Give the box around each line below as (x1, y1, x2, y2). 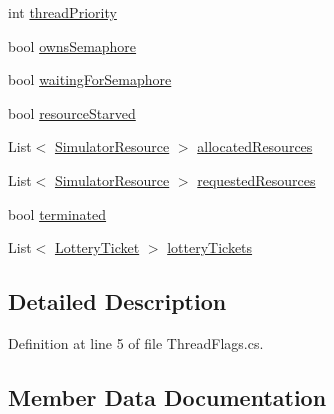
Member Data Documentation (8, 381, 327, 412)
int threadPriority (8, 2, 117, 22)
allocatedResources (197, 136, 313, 157)
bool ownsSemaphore (8, 35, 137, 56)
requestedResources (197, 169, 316, 190)
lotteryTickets (167, 237, 253, 258)
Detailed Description (8, 286, 227, 317)
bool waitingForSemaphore (8, 69, 172, 90)
